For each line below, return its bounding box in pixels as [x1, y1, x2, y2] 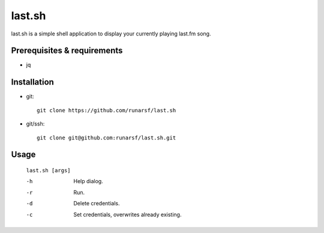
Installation [11, 77, 54, 87]
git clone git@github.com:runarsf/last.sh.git [37, 134, 176, 141]
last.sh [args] [26, 167, 71, 174]
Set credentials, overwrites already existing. [73, 211, 182, 218]
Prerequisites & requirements [11, 46, 123, 56]
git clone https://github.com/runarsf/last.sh [37, 107, 176, 113]
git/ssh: [26, 120, 45, 127]
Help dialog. [73, 178, 103, 185]
